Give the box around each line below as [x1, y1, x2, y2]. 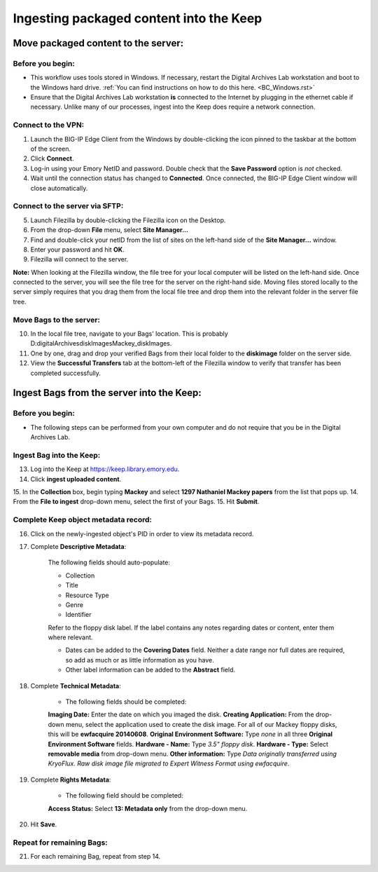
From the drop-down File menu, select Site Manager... [30, 226, 189, 234]
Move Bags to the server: [13, 315, 101, 325]
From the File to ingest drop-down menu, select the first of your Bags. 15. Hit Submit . [13, 498, 260, 506]
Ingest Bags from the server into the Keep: [13, 387, 202, 399]
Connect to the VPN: [13, 120, 85, 130]
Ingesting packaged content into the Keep [13, 11, 262, 26]
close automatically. [30, 184, 88, 192]
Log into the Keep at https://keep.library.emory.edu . [30, 465, 180, 473]
